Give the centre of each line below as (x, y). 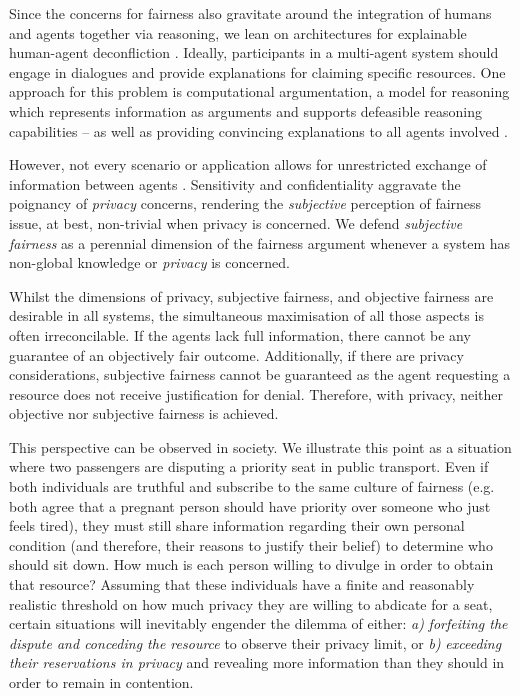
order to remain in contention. (101, 682)
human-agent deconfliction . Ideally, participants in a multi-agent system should (254, 52)
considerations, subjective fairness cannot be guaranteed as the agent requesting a (260, 374)
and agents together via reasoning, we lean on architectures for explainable (238, 32)
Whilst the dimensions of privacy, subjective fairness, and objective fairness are (251, 295)
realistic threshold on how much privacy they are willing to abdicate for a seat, (251, 603)
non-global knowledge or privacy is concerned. (149, 262)
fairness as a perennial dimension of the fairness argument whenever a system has (260, 242)
